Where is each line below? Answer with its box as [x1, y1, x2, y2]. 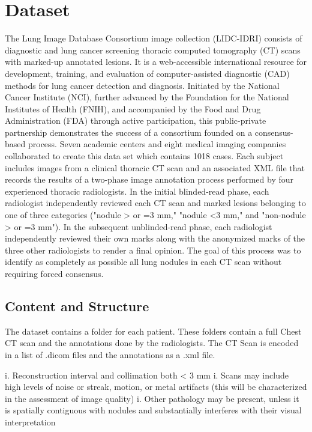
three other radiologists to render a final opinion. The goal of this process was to [5, 243, 301, 256]
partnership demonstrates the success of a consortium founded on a [5, 126, 253, 138]
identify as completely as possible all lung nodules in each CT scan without [5, 255, 282, 268]
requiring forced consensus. [5, 267, 104, 279]
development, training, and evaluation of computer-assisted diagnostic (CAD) [5, 67, 290, 79]
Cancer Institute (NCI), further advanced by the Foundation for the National [5, 91, 289, 103]
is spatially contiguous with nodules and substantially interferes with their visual [5, 404, 302, 416]
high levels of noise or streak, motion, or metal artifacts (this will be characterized [5, 380, 307, 393]
